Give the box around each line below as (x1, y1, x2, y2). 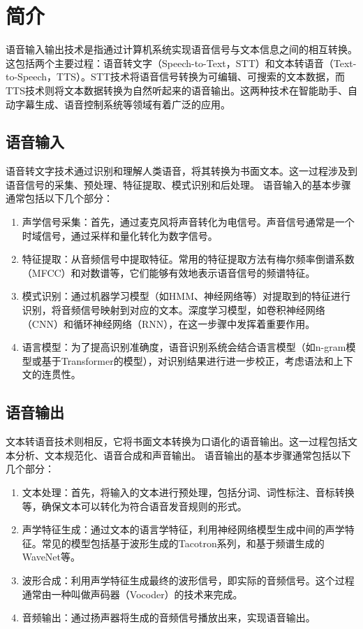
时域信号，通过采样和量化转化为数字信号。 (22, 228, 218, 243)
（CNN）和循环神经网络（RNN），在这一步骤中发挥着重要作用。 (22, 316, 316, 331)
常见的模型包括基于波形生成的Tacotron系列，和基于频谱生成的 (41, 535, 325, 550)
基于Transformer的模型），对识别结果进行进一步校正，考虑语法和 (41, 353, 334, 368)
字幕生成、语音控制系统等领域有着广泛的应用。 (15, 96, 230, 111)
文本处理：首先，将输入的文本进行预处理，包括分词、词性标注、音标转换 (22, 485, 355, 499)
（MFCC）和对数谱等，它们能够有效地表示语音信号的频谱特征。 (22, 265, 316, 280)
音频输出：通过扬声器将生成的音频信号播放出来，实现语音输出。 (22, 610, 316, 625)
